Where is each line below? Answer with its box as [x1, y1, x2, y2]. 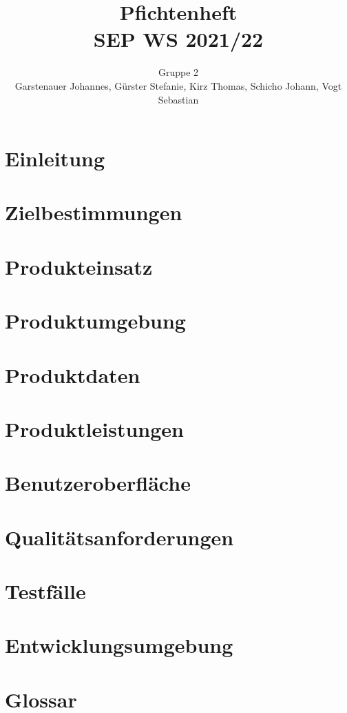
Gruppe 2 [158, 65, 199, 79]
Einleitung [5, 144, 105, 173]
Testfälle [5, 577, 86, 605]
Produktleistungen [5, 414, 184, 442]
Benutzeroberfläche [5, 469, 191, 497]
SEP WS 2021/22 [93, 25, 264, 53]
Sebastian [158, 92, 199, 106]
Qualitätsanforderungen [5, 522, 234, 551]
